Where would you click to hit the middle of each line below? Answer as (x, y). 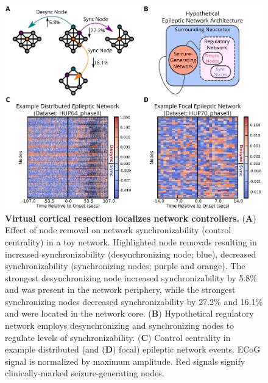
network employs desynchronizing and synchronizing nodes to (120, 325)
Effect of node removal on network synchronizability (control (118, 230)
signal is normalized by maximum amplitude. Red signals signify (125, 361)
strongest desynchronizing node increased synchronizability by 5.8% (131, 277)
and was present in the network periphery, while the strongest (120, 290)
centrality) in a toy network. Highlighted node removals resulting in (131, 241)
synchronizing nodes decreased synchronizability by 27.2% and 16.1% (134, 301)
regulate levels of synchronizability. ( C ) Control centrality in (118, 337)
